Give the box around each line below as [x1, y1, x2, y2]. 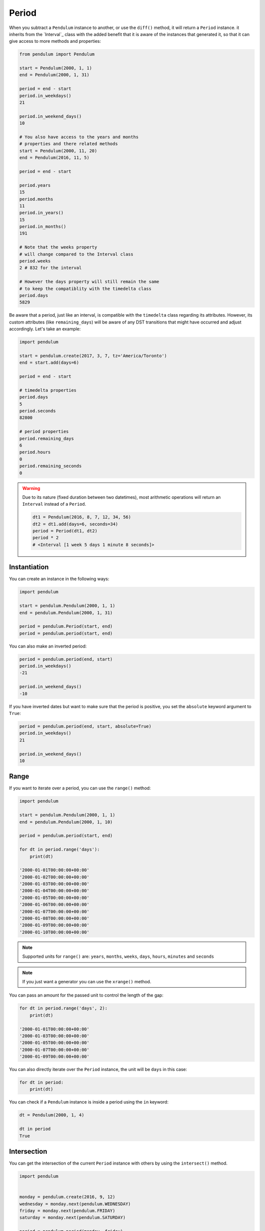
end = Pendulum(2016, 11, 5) [19, 155, 90, 161]
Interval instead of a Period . [22, 501, 86, 507]
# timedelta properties [19, 387, 77, 393]
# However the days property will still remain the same [19, 279, 159, 285]
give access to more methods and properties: [9, 38, 101, 44]
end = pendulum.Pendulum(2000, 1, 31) [19, 610, 113, 615]
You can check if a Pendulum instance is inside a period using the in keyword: [9, 1099, 169, 1105]
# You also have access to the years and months [19, 134, 139, 140]
